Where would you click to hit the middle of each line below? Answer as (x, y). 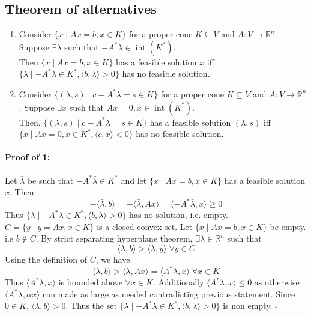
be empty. (288, 226)
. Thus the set (91, 305)
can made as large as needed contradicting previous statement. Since (169, 293)
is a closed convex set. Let (145, 226)
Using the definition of (46, 259)
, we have (113, 259)
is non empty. (248, 305)
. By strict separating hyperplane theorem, (114, 238)
